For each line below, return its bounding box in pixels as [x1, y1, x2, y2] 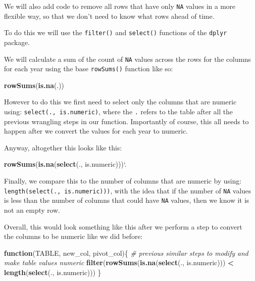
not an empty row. [4, 204, 60, 215]
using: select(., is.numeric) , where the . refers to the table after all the [4, 106, 233, 116]
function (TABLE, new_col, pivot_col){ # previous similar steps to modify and [4, 247, 249, 258]
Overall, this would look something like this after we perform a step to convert [4, 221, 243, 232]
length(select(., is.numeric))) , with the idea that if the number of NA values [4, 185, 252, 195]
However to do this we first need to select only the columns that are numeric [4, 96, 237, 107]
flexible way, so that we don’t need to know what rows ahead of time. [4, 10, 214, 21]
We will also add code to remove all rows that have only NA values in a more [4, 1, 236, 11]
